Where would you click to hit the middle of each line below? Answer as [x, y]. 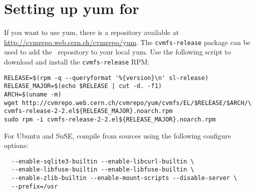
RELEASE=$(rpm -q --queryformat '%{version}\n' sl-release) [106, 78]
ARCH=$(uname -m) [33, 94]
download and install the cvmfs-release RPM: [77, 61]
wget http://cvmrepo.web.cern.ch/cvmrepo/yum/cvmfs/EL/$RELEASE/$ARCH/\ [128, 103]
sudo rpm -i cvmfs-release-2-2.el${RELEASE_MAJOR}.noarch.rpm [110, 119]
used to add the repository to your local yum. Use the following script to [117, 52]
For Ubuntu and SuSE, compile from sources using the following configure [118, 135]
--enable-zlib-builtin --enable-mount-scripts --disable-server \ [124, 178]
